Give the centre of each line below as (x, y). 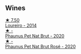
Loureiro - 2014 (21, 25)
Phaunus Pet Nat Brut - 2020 (35, 36)
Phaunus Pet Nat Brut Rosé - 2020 (40, 46)
